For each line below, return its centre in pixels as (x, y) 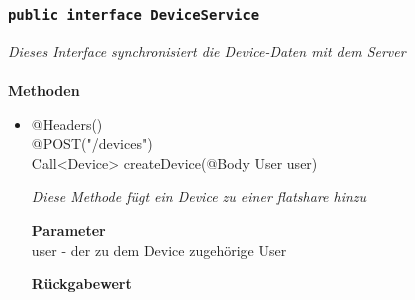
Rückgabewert (81, 283)
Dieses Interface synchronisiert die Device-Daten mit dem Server (207, 50)
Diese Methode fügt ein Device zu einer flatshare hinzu (199, 196)
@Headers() (67, 123)
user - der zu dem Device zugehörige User (159, 249)
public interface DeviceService (134, 14)
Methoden (44, 89)
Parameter (68, 229)
